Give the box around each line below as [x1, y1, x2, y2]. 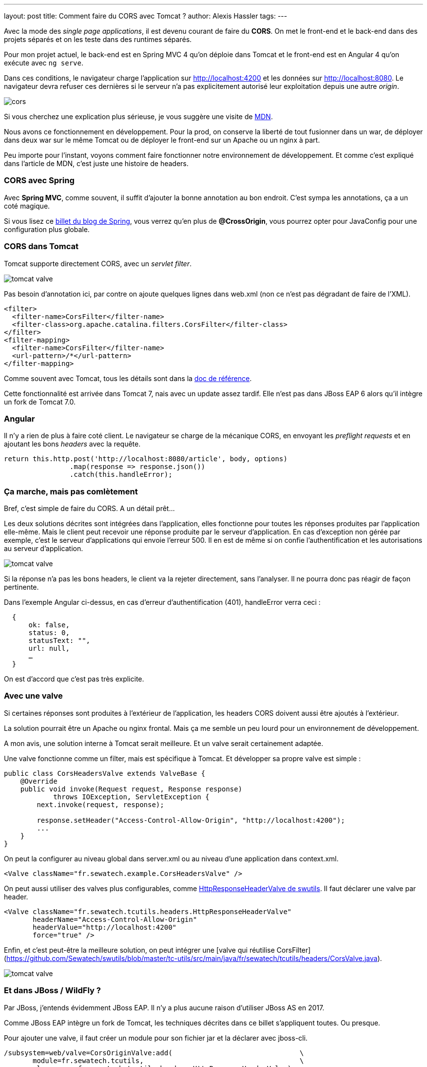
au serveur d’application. [4, 544, 83, 553]
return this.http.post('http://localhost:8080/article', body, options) [4, 455, 288, 463]
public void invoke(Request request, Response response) [20, 785, 242, 793]
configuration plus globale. [4, 225, 90, 234]
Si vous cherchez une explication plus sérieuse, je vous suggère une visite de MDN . [4, 112, 273, 121]
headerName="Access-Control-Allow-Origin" [33, 915, 197, 923]
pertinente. [4, 583, 39, 591]
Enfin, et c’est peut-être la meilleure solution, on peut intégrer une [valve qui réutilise [4, 945, 275, 954]
